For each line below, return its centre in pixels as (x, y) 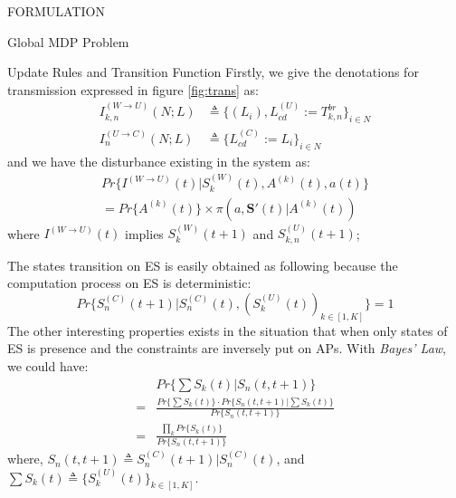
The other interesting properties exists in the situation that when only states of (228, 330)
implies (144, 233)
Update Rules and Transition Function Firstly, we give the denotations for (213, 72)
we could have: (48, 366)
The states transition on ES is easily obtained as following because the (203, 265)
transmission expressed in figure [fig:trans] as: (133, 89)
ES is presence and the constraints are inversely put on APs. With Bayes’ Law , (227, 348)
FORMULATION (56, 11)
